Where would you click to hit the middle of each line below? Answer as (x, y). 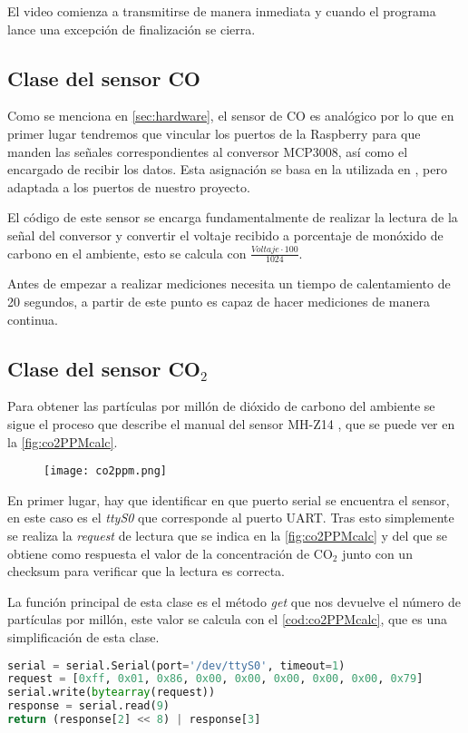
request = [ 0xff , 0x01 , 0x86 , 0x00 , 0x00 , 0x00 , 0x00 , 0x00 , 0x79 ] (215, 679)
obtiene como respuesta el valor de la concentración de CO (170, 553)
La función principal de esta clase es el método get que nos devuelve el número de (234, 601)
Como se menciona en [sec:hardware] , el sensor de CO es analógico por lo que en (231, 116)
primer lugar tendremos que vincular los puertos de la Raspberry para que (214, 133)
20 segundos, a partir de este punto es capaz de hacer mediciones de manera (219, 301)
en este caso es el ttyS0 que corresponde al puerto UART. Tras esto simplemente (231, 518)
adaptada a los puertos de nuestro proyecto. (129, 186)
